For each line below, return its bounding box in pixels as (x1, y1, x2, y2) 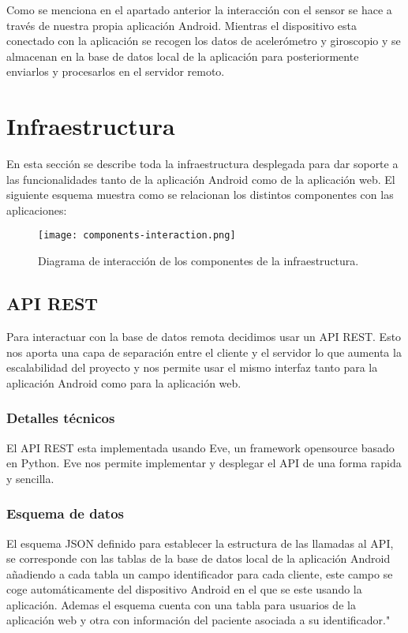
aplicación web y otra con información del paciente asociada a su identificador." (6, 612, 391, 628)
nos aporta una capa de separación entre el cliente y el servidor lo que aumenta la (6, 343, 402, 360)
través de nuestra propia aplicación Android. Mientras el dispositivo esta (6, 17, 357, 33)
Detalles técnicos (6, 408, 115, 428)
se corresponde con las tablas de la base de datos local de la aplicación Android (6, 550, 391, 567)
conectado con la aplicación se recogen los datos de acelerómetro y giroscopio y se (6, 32, 401, 49)
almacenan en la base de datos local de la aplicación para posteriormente (6, 47, 359, 64)
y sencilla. (6, 470, 54, 486)
